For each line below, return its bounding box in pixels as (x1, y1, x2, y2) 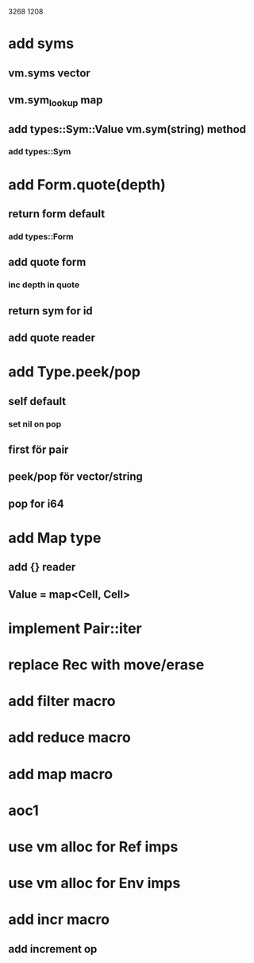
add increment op (8, 942, 98, 956)
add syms (8, 35, 74, 53)
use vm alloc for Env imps (8, 875, 181, 892)
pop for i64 (8, 497, 65, 510)
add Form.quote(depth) (8, 175, 167, 193)
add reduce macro (8, 728, 131, 747)
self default (8, 394, 66, 408)
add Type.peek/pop (8, 363, 141, 381)
